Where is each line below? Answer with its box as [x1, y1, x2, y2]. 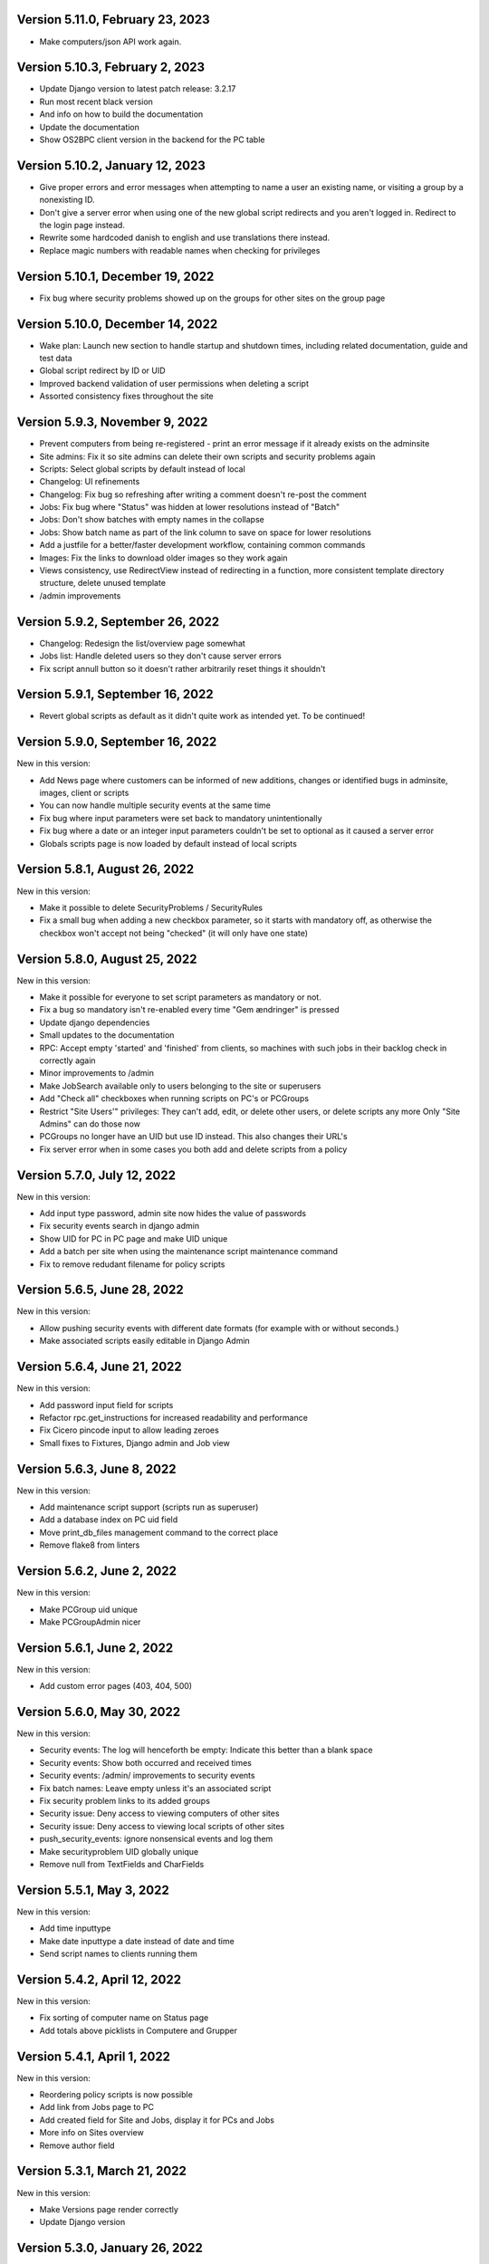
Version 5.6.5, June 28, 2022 [16, 1282, 185, 1298]
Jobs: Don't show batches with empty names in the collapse [39, 514, 264, 525]
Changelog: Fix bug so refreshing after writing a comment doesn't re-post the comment [39, 489, 367, 500]
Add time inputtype [39, 1923, 111, 1933]
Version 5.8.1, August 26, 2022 [16, 861, 195, 878]
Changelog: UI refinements [39, 476, 140, 487]
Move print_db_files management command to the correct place [39, 1527, 279, 1538]
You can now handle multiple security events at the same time [39, 800, 272, 811]
